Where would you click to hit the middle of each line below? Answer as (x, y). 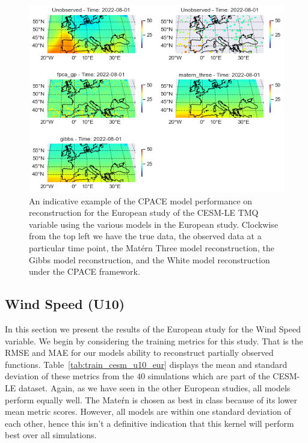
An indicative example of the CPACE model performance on (141, 200)
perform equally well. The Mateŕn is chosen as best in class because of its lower (151, 399)
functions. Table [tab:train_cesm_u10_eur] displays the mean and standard (146, 364)
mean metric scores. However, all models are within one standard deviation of (148, 411)
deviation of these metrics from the (69, 376)
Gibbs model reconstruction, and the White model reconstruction (149, 259)
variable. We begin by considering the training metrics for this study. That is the (154, 341)
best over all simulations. (51, 435)
